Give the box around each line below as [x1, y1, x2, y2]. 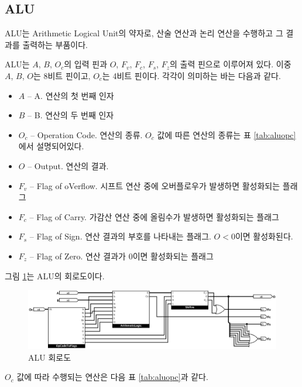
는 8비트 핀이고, [33, 69, 91, 81]
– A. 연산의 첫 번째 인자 [27, 89, 114, 101]
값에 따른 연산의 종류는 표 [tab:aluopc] [157, 128, 296, 141]
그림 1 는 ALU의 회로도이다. [5, 269, 105, 282]
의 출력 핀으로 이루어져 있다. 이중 [169, 58, 291, 70]
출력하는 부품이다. [22, 38, 88, 50]
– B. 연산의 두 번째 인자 [28, 109, 114, 121]
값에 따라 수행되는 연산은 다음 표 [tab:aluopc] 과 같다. [16, 371, 208, 383]
